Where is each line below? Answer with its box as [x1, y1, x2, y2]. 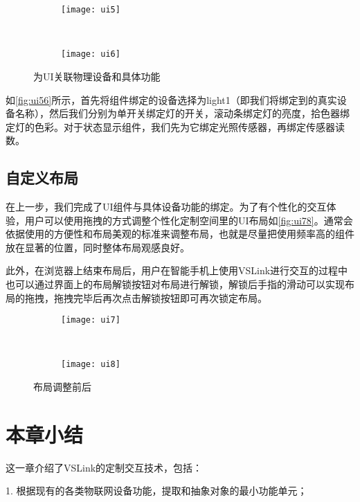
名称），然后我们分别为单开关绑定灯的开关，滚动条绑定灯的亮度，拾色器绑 [15, 106, 350, 120]
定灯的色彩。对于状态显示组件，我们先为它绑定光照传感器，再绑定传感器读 [6, 119, 345, 134]
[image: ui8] [61, 359, 120, 370]
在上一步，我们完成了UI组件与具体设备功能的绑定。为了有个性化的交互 [6, 199, 327, 214]
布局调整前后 [33, 379, 91, 394]
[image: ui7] [61, 315, 120, 325]
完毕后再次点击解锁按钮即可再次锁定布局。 [73, 290, 267, 305]
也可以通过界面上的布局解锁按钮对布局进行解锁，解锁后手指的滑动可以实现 [6, 277, 345, 292]
